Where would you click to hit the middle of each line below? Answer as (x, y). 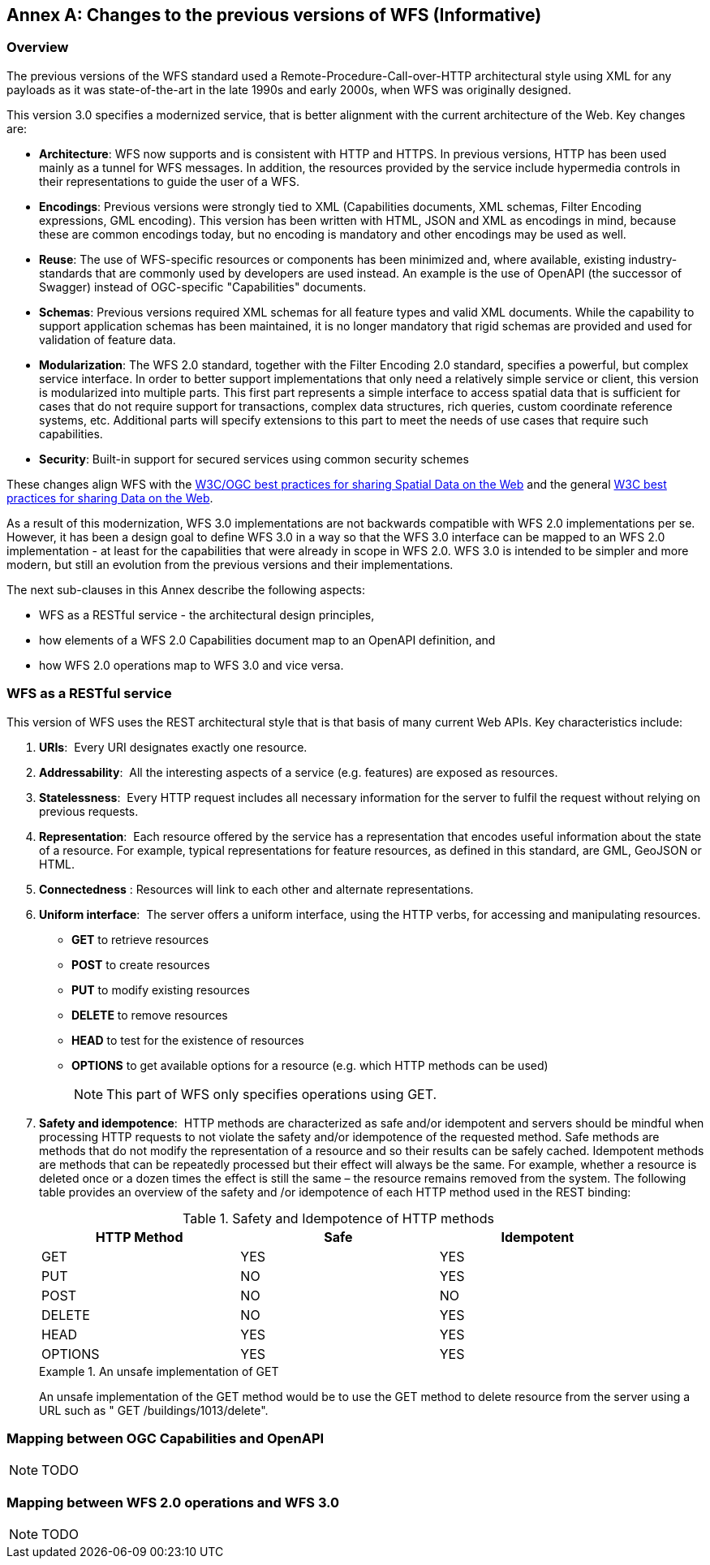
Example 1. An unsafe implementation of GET (159, 1371)
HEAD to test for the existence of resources (188, 1040)
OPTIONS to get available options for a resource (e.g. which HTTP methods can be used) (310, 1065)
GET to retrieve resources (140, 939)
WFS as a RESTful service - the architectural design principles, (207, 614)
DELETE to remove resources (150, 1015)
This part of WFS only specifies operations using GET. (272, 1094)
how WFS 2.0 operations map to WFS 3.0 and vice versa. (191, 665)
